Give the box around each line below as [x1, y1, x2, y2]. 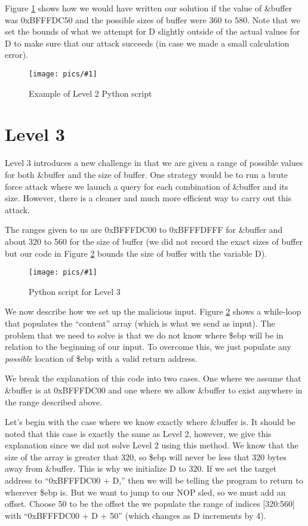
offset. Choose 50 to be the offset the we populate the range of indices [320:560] [5, 497, 295, 510]
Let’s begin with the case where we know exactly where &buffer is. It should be [5, 416, 296, 428]
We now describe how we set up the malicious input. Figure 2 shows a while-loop [5, 305, 301, 318]
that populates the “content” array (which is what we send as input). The [5, 316, 275, 329]
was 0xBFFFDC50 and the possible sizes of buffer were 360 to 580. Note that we [5, 13, 300, 26]
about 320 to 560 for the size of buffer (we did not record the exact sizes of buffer [5, 235, 303, 247]
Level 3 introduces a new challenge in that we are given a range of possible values [5, 156, 303, 169]
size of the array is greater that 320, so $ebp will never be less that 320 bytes [5, 450, 287, 463]
